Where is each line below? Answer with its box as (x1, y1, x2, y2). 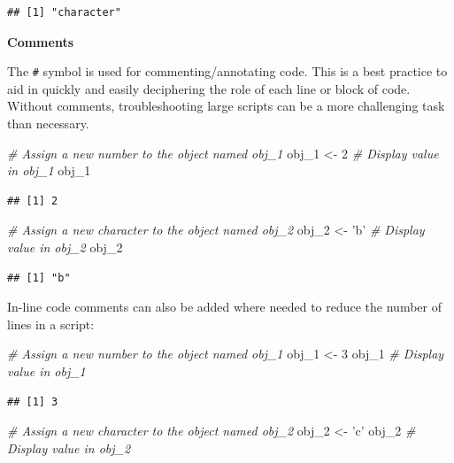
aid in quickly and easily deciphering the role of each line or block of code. (7, 79, 411, 97)
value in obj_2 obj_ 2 (7, 238, 123, 256)
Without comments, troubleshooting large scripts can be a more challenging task (7, 96, 445, 115)
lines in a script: (7, 314, 95, 333)
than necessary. (7, 114, 89, 133)
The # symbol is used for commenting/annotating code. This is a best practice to (7, 62, 448, 81)
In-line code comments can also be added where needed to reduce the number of (7, 297, 442, 316)
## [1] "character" (7, 6, 121, 19)
